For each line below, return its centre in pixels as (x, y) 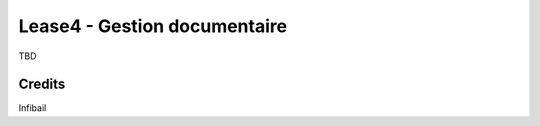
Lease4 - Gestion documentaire (153, 26)
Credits (42, 84)
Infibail (32, 108)
